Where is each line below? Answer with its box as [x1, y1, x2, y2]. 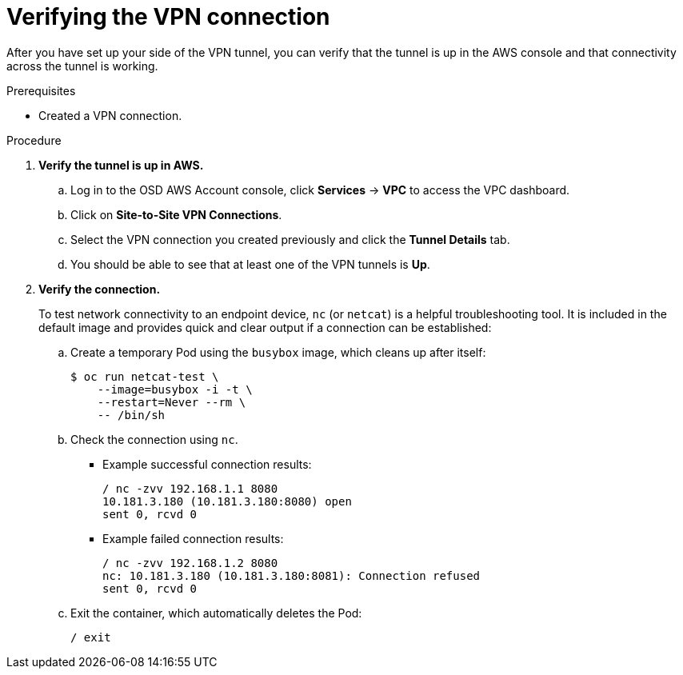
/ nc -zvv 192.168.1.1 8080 [102, 481, 278, 495]
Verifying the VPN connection [6, 3, 330, 30]
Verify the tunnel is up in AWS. [38, 158, 204, 172]
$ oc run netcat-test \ [70, 369, 219, 383]
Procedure [6, 133, 62, 147]
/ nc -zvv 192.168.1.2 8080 [102, 556, 278, 569]
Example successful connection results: [102, 457, 312, 471]
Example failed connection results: [102, 531, 284, 545]
